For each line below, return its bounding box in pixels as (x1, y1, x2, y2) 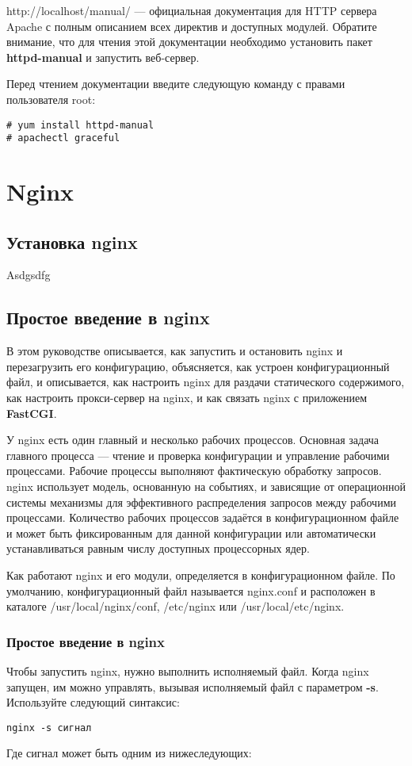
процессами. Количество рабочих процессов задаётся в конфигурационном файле (6, 509, 399, 526)
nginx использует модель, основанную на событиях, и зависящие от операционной (6, 478, 406, 494)
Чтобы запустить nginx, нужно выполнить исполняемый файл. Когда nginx (6, 662, 369, 679)
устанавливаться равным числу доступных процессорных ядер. (6, 540, 310, 557)
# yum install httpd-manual (6, 119, 154, 131)
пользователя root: (6, 90, 96, 107)
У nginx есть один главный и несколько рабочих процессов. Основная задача (6, 431, 380, 448)
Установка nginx (6, 229, 138, 254)
